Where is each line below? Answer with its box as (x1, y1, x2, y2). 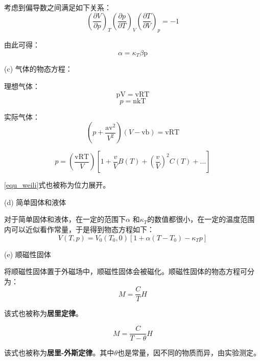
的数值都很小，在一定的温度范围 (147, 214, 255, 224)
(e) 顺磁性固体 (4, 249, 51, 259)
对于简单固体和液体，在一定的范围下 (4, 214, 126, 224)
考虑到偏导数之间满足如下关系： (4, 2, 111, 12)
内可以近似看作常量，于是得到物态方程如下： (4, 224, 154, 234)
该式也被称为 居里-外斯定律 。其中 (4, 347, 114, 358)
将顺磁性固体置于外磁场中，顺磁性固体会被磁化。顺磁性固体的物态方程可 (4, 266, 247, 277)
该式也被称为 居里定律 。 (4, 308, 83, 319)
